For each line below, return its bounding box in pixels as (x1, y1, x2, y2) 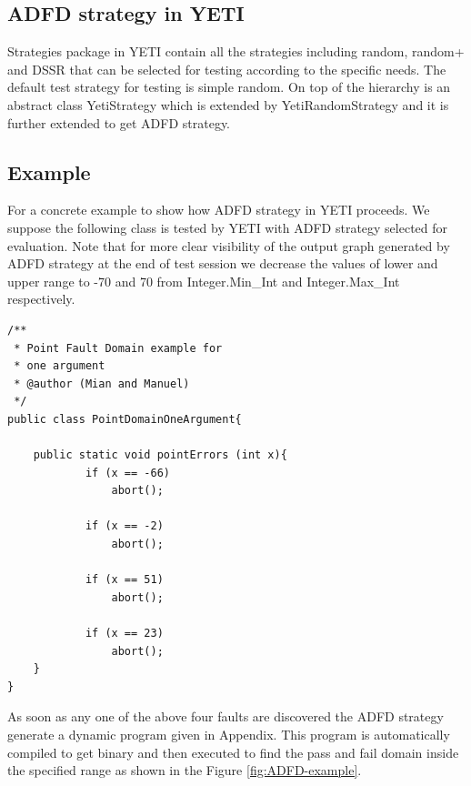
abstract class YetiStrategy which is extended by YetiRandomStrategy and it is (7, 95, 449, 114)
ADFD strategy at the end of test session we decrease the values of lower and (7, 254, 438, 273)
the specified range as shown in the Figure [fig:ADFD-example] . (7, 761, 362, 780)
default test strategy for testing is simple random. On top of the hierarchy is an (7, 77, 451, 96)
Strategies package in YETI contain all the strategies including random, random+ (7, 42, 465, 61)
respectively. (7, 289, 75, 308)
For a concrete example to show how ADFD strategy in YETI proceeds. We (7, 200, 430, 219)
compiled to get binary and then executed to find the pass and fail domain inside (7, 742, 459, 761)
